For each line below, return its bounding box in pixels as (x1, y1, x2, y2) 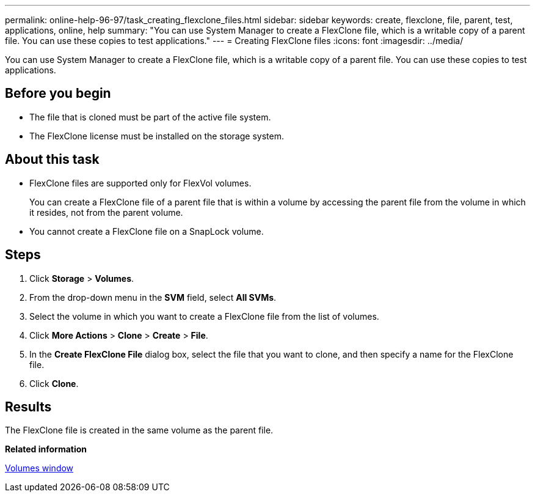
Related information (5, 444, 87, 455)
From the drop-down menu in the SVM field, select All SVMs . (29, 292, 277, 303)
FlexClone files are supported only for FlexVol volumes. (29, 177, 252, 188)
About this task (5, 152, 100, 168)
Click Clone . (29, 378, 79, 389)
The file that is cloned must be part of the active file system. (29, 111, 271, 122)
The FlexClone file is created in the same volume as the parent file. (5, 425, 274, 436)
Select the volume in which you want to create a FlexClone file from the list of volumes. (29, 311, 379, 322)
